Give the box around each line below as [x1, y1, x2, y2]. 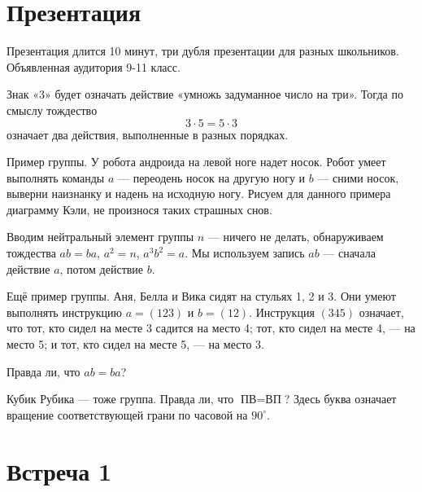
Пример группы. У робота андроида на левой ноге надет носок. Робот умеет [7, 153, 386, 170]
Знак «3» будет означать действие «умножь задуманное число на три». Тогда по [7, 86, 403, 103]
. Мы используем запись [185, 244, 305, 261]
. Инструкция [249, 303, 315, 320]
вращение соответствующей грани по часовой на [7, 406, 248, 423]
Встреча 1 [7, 454, 112, 487]
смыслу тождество [7, 101, 98, 118]
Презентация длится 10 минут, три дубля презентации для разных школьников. [7, 42, 399, 59]
